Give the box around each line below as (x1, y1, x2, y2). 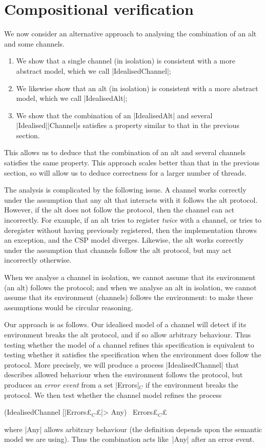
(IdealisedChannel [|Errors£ (4, 407, 92, 417)
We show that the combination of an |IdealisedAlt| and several (16, 110, 213, 120)
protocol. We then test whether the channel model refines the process (4, 389, 222, 400)
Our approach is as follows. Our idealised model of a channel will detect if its (4, 319, 247, 330)
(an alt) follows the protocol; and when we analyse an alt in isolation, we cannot (4, 282, 257, 292)
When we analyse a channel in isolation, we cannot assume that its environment (4, 272, 256, 282)
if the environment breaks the (145, 379, 238, 390)
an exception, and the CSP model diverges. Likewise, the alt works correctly (4, 234, 244, 245)
